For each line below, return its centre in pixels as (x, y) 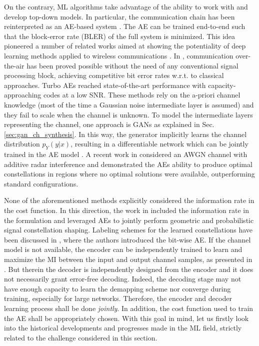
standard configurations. (41, 183)
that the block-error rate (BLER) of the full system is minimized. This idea (120, 36)
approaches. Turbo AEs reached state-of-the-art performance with (105, 85)
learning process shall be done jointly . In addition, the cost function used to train (129, 308)
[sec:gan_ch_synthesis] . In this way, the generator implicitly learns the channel (125, 134)
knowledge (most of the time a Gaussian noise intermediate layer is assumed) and (129, 104)
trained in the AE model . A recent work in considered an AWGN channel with (126, 154)
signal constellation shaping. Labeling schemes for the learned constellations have (128, 230)
